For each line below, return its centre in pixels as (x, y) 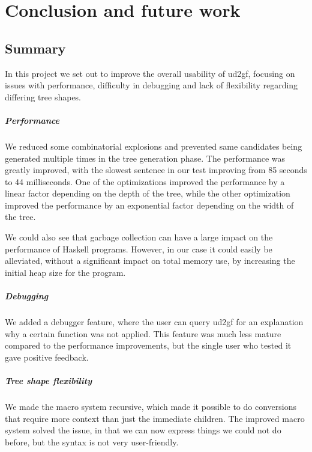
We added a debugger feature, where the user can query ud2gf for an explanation (154, 322)
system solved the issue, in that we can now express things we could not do (143, 430)
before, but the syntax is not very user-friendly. (92, 441)
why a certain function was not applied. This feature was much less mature (143, 333)
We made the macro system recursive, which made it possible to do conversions (151, 406)
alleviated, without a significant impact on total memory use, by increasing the (150, 261)
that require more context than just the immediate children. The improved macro (155, 418)
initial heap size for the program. (65, 272)
